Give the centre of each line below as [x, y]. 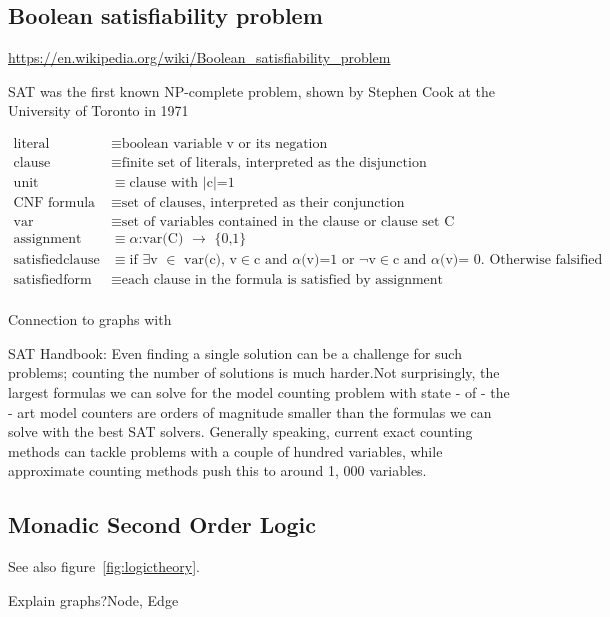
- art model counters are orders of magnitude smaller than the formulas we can [250, 411]
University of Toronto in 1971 [98, 110]
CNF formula [54, 203]
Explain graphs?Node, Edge [93, 599]
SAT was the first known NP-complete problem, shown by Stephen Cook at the [251, 90]
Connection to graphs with [90, 319]
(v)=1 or [328, 260]
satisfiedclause [56, 260]
